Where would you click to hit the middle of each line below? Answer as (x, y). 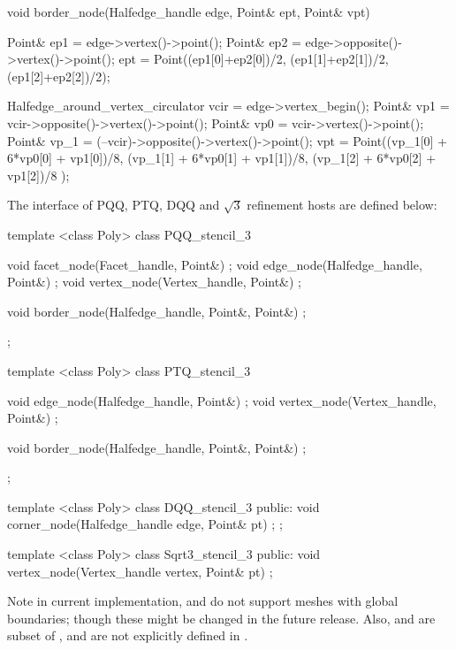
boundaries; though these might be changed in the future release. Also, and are (221, 618)
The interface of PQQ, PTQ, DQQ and (114, 205)
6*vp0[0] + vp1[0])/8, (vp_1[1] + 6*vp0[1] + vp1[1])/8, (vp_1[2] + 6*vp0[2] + (222, 158)
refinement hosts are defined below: (342, 205)
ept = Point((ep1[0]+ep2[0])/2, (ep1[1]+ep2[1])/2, (254, 59)
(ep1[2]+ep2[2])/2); (59, 76)
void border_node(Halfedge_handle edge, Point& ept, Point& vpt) (189, 11)
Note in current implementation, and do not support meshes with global (203, 601)
